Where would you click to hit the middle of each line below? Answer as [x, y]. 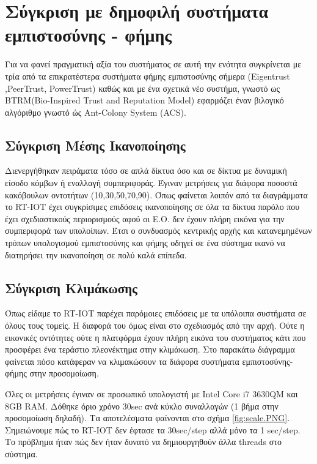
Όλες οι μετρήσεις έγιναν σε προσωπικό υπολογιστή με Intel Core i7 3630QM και [151, 394]
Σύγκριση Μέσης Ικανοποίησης [95, 145]
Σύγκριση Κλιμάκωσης [71, 287]
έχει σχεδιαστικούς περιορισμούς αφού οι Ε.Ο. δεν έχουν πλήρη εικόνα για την [145, 218]
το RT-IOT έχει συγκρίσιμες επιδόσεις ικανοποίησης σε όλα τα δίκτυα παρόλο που [152, 207]
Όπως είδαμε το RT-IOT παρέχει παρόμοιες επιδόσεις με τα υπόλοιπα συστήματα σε [156, 313]
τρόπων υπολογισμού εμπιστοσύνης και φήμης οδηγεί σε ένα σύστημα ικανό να [145, 243]
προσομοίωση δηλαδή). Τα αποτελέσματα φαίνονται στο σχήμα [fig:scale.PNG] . [148, 418]
